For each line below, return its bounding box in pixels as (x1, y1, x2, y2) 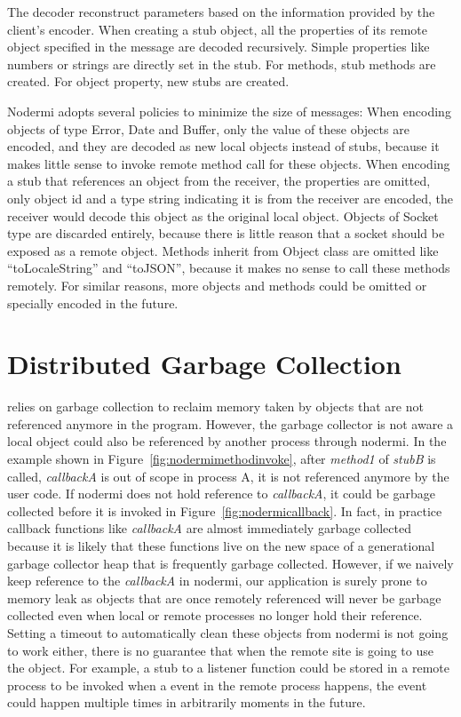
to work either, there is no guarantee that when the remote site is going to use (7, 641, 433, 659)
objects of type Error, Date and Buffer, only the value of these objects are (7, 119, 409, 138)
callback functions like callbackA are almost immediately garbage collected (7, 519, 411, 538)
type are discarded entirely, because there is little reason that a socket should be (7, 224, 445, 243)
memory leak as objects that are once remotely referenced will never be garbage (7, 588, 441, 607)
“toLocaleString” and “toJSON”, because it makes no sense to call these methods (7, 259, 450, 277)
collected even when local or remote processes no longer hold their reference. (7, 606, 423, 625)
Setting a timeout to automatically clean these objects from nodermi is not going (7, 623, 449, 641)
